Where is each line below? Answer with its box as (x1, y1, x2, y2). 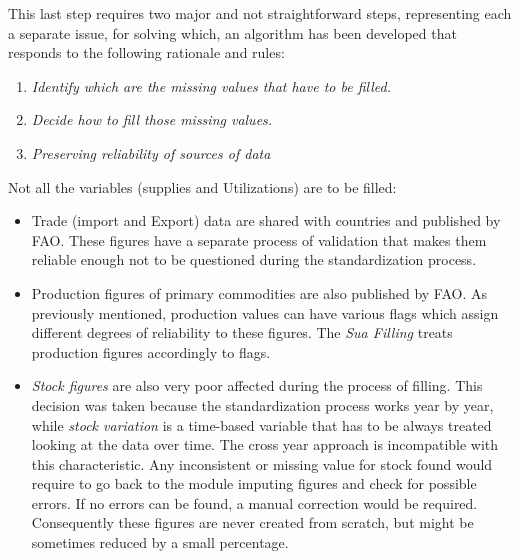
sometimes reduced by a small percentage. (31, 532, 289, 553)
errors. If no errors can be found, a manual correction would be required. (31, 492, 478, 513)
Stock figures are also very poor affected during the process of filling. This (31, 375, 483, 396)
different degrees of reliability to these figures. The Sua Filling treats (31, 322, 453, 343)
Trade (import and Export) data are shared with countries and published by (31, 210, 501, 231)
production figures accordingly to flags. (31, 341, 271, 362)
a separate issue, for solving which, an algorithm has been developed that (8, 22, 457, 43)
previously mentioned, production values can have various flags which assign (31, 302, 499, 323)
